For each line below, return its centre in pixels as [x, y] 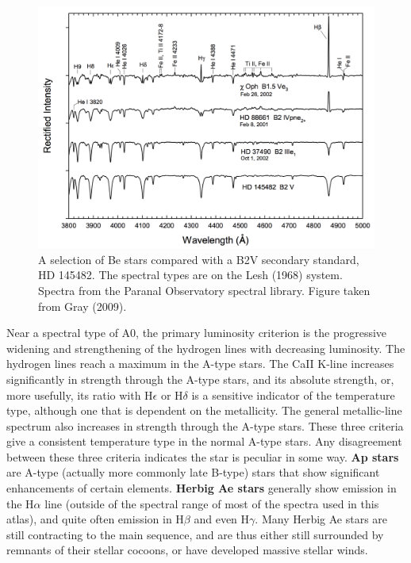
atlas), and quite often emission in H [95, 519]
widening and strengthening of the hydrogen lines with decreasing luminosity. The [206, 348]
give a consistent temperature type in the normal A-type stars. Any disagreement [204, 441]
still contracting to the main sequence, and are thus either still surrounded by [195, 534]
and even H [222, 519]
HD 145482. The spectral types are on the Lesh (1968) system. [190, 275]
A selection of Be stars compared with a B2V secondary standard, [199, 259]
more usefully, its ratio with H [80, 394]
